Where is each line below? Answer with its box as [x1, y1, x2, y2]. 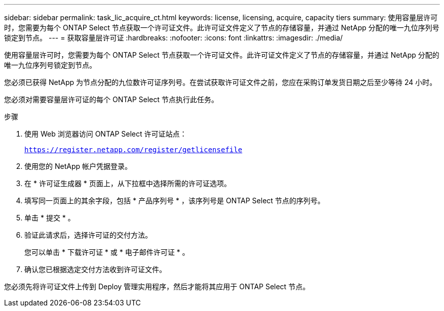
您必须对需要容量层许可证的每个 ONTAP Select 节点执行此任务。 [4, 95, 218, 104]
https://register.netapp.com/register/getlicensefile [24, 146, 242, 154]
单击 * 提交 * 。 [24, 213, 75, 222]
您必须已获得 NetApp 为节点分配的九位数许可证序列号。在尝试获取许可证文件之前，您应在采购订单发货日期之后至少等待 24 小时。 [4, 78, 437, 86]
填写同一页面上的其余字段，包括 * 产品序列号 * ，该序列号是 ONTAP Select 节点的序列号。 [24, 196, 325, 205]
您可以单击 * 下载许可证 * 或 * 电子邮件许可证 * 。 [24, 248, 190, 256]
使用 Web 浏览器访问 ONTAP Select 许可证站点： [24, 129, 187, 138]
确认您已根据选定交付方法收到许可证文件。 [24, 265, 166, 274]
